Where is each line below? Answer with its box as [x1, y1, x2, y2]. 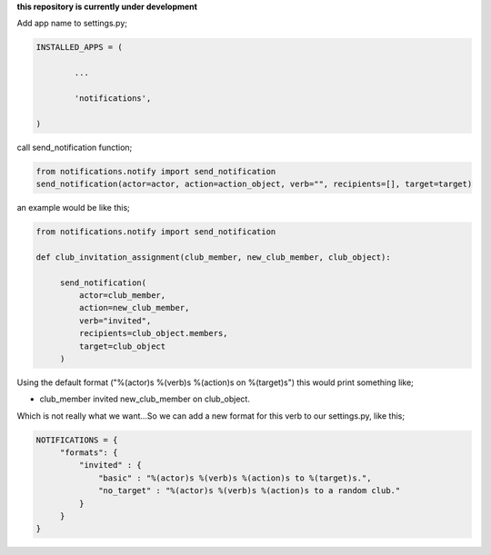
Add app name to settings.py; [16, 18, 127, 29]
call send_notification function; [16, 142, 133, 153]
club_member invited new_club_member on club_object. [39, 393, 250, 404]
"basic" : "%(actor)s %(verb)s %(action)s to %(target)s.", [98, 472, 372, 483]
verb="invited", [78, 315, 152, 326]
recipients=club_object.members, [78, 328, 228, 339]
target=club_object [78, 341, 166, 352]
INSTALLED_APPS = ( [35, 42, 123, 53]
